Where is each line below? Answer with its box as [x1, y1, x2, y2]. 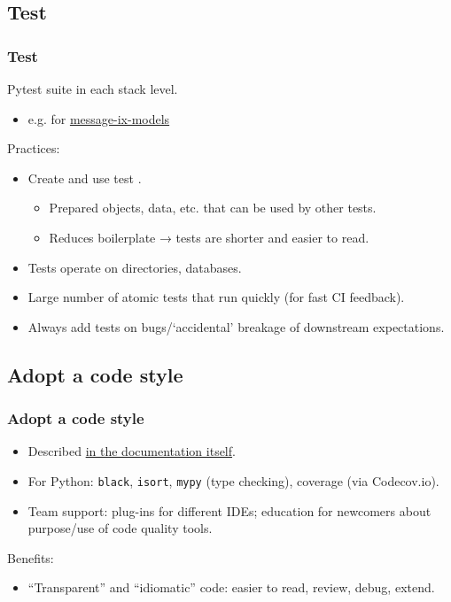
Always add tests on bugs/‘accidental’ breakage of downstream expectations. [27, 317, 445, 336]
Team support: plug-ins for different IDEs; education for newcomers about [27, 501, 432, 520]
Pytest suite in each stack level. [7, 80, 178, 97]
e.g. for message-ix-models [27, 109, 170, 127]
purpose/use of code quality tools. [27, 519, 213, 537]
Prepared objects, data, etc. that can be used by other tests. [49, 198, 377, 217]
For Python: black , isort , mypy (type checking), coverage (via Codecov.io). [27, 471, 439, 490]
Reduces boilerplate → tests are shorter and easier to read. [49, 228, 369, 246]
